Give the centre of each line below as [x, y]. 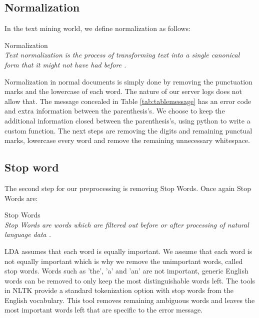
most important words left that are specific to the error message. [104, 310]
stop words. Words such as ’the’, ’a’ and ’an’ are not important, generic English [126, 271]
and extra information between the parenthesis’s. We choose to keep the [115, 111]
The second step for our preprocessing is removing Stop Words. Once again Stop [128, 188]
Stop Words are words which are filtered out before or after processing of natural [127, 224]
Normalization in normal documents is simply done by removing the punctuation [128, 81]
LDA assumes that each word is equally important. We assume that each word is [128, 251]
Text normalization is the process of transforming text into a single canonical [122, 55]
